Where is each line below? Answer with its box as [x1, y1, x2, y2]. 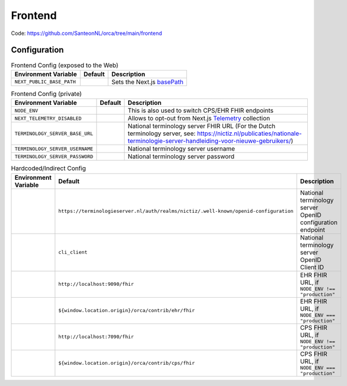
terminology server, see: [128, 129, 196, 138]
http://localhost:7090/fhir [58, 334, 134, 340]
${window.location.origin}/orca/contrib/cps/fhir [58, 360, 195, 366]
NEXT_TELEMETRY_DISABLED [14, 115, 82, 122]
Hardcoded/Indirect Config [11, 164, 86, 173]
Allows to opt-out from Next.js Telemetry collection [128, 114, 270, 123]
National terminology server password [128, 152, 235, 161]
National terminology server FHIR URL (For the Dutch [128, 122, 276, 130]
